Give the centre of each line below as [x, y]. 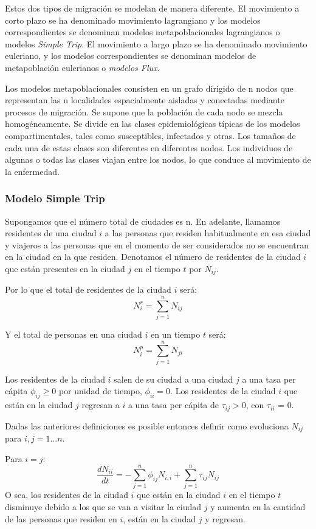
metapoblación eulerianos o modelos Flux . [82, 67]
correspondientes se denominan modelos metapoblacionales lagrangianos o [143, 32]
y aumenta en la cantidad [258, 507]
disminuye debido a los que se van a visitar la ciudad [103, 507]
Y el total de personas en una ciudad [74, 334]
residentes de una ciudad [51, 233]
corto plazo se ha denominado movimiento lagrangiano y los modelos [133, 20]
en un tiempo [175, 334]
